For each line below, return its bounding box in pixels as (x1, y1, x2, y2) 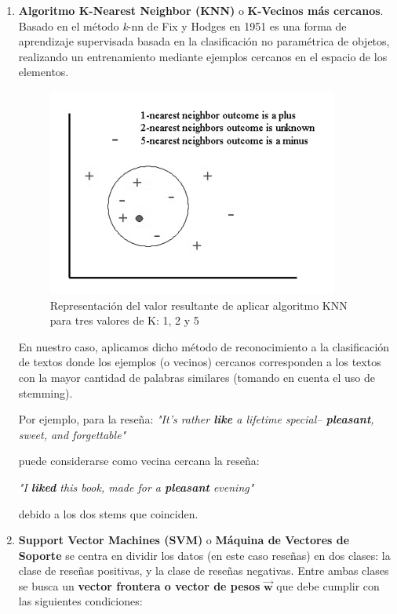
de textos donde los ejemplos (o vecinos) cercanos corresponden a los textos (18, 354, 381, 370)
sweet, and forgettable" (18, 426, 126, 442)
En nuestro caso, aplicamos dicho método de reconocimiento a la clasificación (18, 338, 390, 354)
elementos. (18, 64, 69, 80)
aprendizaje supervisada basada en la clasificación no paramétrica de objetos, (18, 33, 390, 49)
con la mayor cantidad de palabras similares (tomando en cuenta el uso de (18, 369, 376, 385)
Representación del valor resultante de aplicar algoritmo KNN (49, 296, 348, 313)
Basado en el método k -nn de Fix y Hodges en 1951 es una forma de (18, 17, 347, 34)
